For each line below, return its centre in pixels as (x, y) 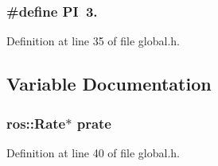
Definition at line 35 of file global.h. (93, 41)
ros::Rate (36, 123)
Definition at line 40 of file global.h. (93, 152)
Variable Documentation (109, 84)
